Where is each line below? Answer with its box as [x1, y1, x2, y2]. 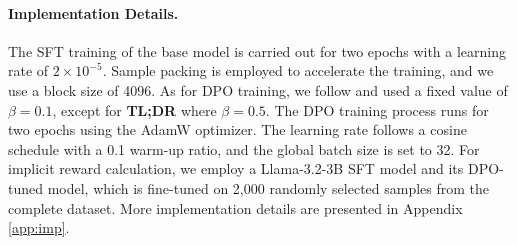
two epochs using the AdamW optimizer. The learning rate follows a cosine [8, 119, 467, 140]
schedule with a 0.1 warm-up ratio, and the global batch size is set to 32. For [8, 138, 480, 159]
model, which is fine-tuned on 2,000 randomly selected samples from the [47, 177, 490, 198]
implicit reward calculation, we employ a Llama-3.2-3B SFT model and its [8, 158, 464, 179]
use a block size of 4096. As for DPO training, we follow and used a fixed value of [8, 79, 508, 100]
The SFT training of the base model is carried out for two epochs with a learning [8, 40, 507, 61]
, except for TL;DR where [52, 99, 217, 120]
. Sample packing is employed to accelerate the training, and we [102, 60, 494, 81]
